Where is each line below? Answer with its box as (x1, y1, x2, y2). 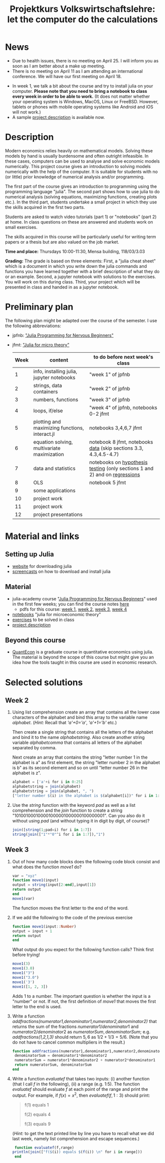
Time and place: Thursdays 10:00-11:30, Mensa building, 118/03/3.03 (5, 248, 145, 254)
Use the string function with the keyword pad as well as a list (12, 802, 136, 808)
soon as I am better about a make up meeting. (12, 63, 106, 69)
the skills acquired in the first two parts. (5, 204, 85, 210)
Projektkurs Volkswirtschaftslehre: (9, 3, 156, 15)
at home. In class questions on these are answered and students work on (5, 219, 153, 225)
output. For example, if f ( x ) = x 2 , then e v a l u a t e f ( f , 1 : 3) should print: (12, 1091, 150, 1098)
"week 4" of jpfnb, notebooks (89, 404, 158, 411)
